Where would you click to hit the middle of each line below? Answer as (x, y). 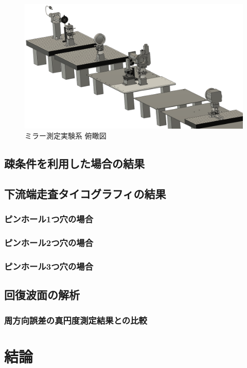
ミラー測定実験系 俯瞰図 (66, 136)
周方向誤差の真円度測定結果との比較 (76, 320)
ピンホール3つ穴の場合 (49, 266)
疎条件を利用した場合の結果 (74, 163)
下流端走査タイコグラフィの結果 (85, 194)
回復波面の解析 (42, 295)
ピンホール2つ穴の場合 (49, 243)
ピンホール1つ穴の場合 (49, 219)
